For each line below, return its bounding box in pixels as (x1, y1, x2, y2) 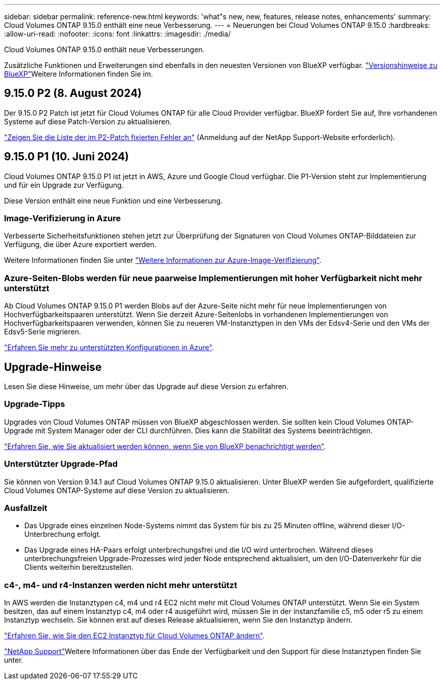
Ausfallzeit (4, 502, 48, 513)
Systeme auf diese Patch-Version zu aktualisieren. (4, 117, 172, 126)
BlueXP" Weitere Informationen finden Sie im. (4, 70, 153, 78)
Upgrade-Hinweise (4, 360, 102, 373)
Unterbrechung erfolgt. (24, 530, 101, 539)
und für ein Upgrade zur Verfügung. (4, 180, 124, 189)
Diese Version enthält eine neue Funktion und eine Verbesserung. (4, 196, 223, 205)
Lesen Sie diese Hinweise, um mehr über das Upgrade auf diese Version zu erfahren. (4, 382, 288, 391)
